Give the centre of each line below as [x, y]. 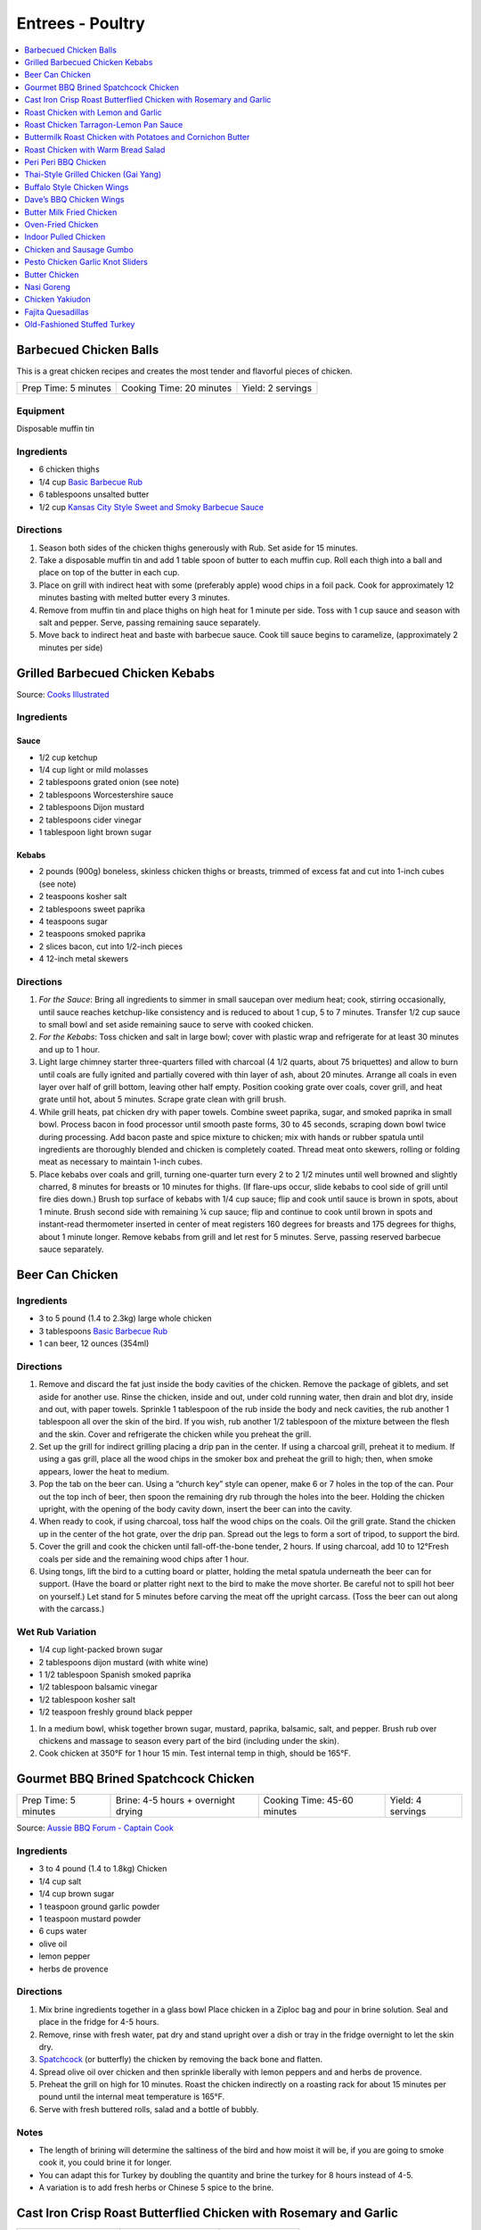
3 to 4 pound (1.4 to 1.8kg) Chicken [103, 1869]
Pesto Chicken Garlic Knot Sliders [86, 262]
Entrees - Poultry [81, 23]
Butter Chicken [52, 274]
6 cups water [63, 1931]
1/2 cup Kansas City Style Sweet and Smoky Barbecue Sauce [151, 507]
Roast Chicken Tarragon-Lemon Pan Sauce [104, 124]
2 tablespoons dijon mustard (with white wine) [124, 1662]
